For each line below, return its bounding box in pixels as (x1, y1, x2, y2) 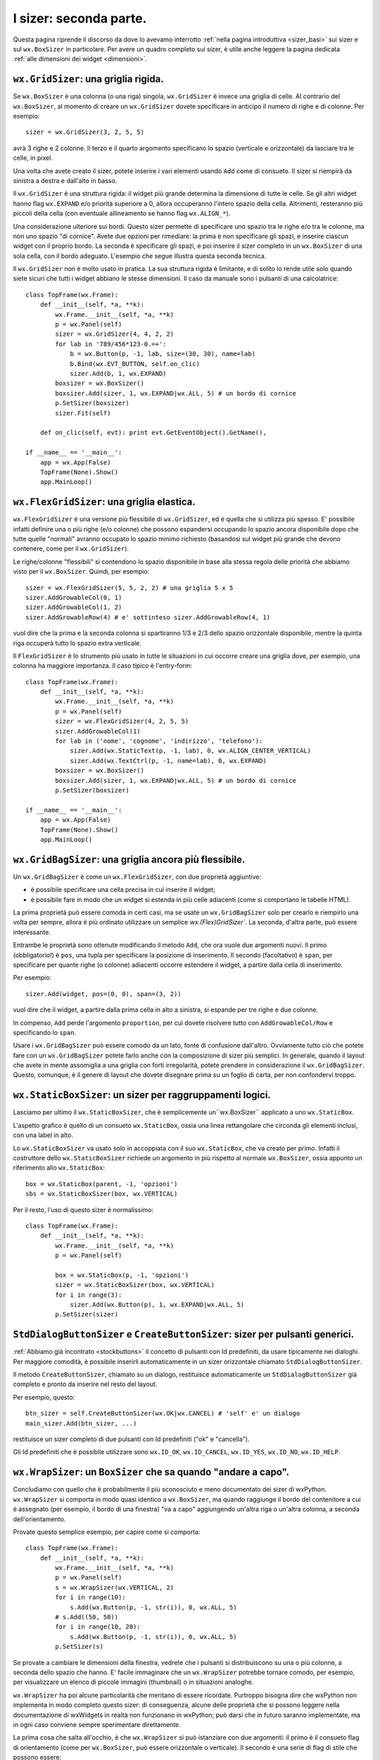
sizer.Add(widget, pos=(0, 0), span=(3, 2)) (25, 990, 182, 998)
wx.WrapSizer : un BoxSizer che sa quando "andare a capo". (13, 1466, 290, 1478)
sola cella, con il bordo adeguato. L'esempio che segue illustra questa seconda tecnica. (13, 251, 267, 260)
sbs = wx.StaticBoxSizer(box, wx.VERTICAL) (25, 1190, 178, 1198)
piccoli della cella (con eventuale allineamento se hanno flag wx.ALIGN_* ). (13, 209, 231, 218)
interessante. (13, 928, 51, 936)
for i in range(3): (55, 1290, 122, 1299)
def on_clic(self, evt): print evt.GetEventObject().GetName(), (39, 429, 267, 436)
